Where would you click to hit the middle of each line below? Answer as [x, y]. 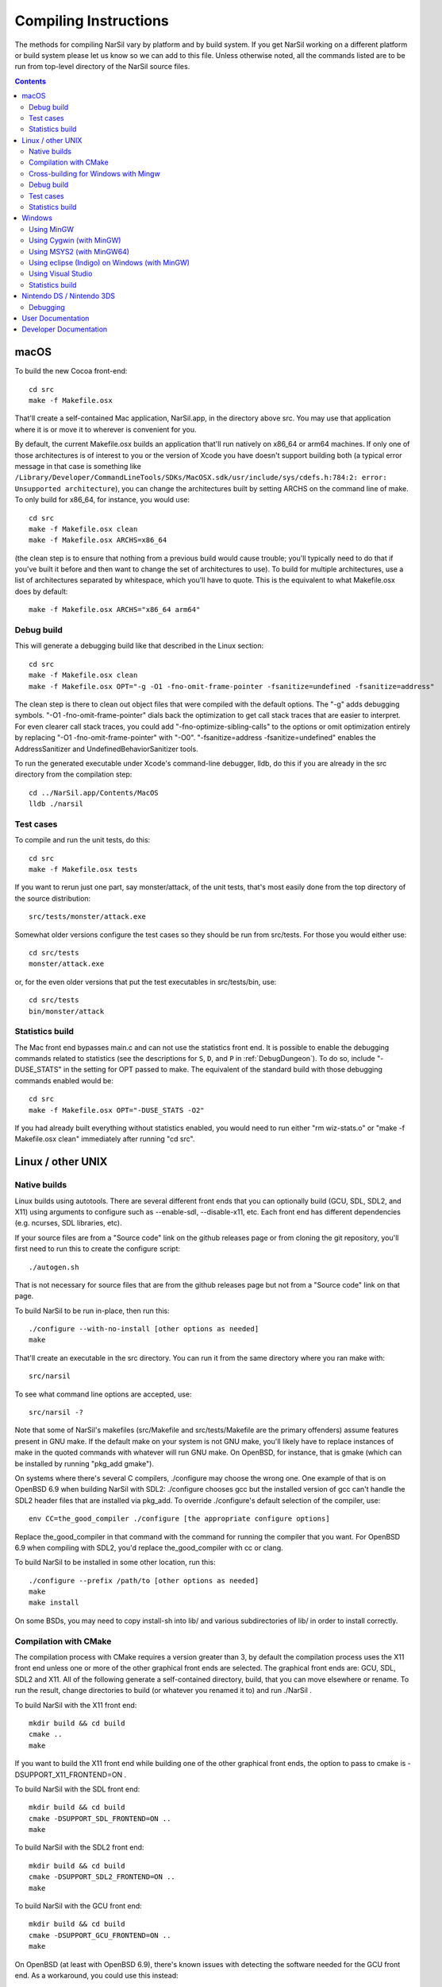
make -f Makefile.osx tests [83, 869]
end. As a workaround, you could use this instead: [96, 1975]
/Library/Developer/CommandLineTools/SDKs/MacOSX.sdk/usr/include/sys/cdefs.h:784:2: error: [201, 478]
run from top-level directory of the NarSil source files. [102, 67]
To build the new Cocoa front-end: [71, 371]
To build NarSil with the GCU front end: [78, 1906]
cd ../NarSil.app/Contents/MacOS [94, 792]
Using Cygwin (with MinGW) [75, 240]
